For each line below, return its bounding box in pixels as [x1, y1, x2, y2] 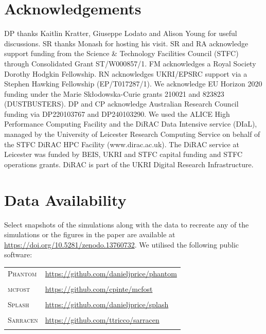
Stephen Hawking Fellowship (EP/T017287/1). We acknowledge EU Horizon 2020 [4, 78, 262, 89]
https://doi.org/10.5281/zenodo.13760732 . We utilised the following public [4, 239, 239, 250]
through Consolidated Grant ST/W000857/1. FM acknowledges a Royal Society [4, 58, 256, 68]
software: [4, 249, 32, 260]
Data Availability [4, 189, 127, 210]
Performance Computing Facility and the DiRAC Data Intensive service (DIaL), [4, 118, 257, 129]
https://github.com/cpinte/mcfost [45, 283, 153, 294]
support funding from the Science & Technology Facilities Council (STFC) [4, 48, 239, 59]
